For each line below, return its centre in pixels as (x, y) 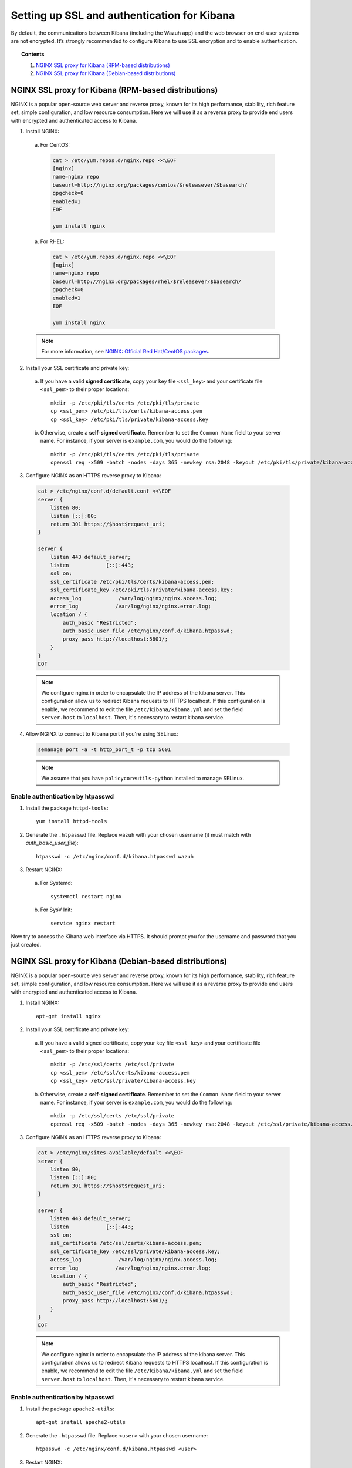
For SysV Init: (56, 910)
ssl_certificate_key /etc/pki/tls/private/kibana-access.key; (141, 590)
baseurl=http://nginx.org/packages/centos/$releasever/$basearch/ (150, 185)
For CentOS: (55, 144)
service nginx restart (83, 923)
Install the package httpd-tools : (67, 808)
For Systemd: (56, 883)
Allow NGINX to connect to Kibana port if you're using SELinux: (102, 733)
